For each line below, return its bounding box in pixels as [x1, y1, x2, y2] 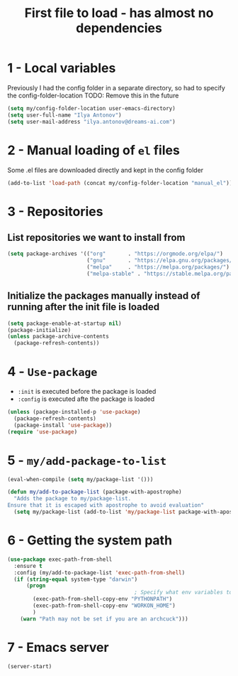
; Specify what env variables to [134, 589, 233, 596]
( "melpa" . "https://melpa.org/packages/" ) [86, 264, 230, 271]
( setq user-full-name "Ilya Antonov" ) [7, 112, 122, 119]
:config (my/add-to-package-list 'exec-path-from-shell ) [13, 569, 186, 576]
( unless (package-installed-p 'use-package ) [7, 409, 141, 416]
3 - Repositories [7, 203, 103, 220]
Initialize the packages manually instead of [7, 290, 200, 302]
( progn [25, 582, 46, 589]
